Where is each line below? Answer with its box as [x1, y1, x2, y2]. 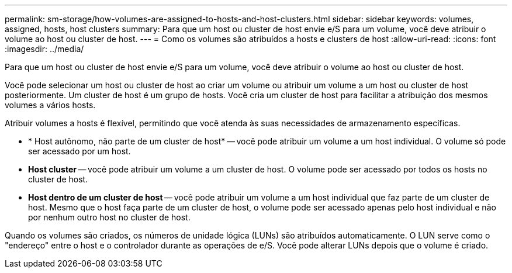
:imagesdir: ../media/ [5, 44, 84, 54]
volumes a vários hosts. [5, 100, 96, 110]
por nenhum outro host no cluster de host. [28, 212, 191, 222]
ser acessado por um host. [28, 146, 131, 156]
